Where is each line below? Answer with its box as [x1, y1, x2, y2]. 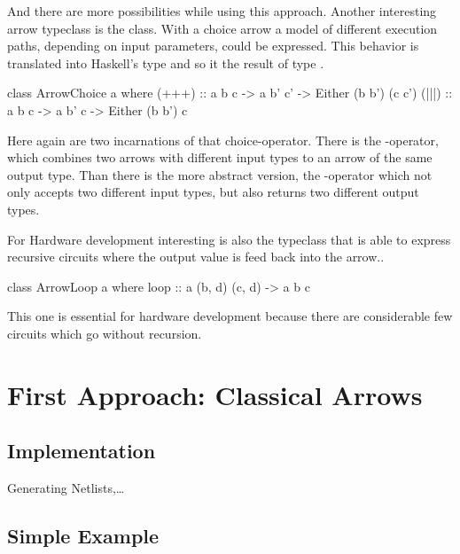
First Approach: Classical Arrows [7, 376, 423, 412]
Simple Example [7, 522, 160, 550]
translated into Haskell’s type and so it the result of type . [7, 53, 324, 72]
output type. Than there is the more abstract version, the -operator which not [7, 165, 433, 183]
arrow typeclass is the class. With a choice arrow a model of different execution [7, 19, 438, 37]
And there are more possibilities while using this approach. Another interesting [7, 2, 437, 20]
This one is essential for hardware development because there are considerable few [7, 307, 453, 325]
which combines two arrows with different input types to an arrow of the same [7, 148, 433, 167]
